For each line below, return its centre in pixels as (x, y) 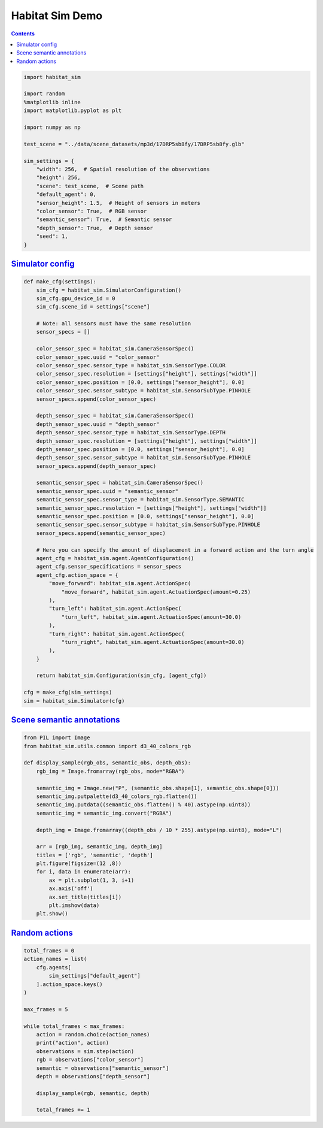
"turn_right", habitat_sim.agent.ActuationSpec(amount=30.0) (153, 642)
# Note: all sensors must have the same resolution (114, 324)
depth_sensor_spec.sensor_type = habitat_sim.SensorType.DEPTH (131, 433)
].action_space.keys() (69, 984)
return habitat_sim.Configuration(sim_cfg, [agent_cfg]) (121, 676)
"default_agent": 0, (66, 194)
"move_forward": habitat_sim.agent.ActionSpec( (120, 583)
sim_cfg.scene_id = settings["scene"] (93, 307)
